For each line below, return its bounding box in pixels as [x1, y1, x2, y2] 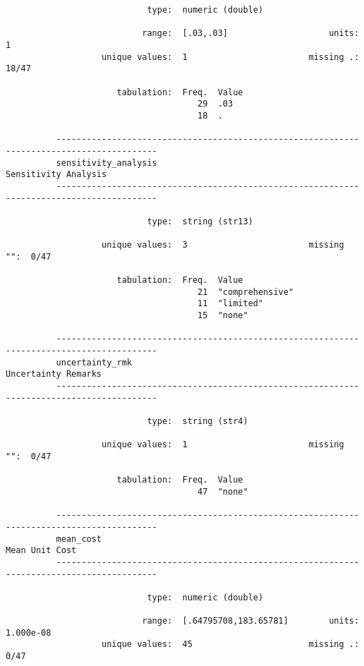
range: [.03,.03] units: [142, 28, 360, 39]
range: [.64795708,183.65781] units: [142, 616, 360, 626]
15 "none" [198, 310, 248, 321]
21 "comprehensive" [198, 286, 294, 297]
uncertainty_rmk [56, 357, 132, 368]
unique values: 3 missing [102, 240, 344, 250]
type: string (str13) [147, 216, 253, 226]
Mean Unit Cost [6, 545, 77, 556]
